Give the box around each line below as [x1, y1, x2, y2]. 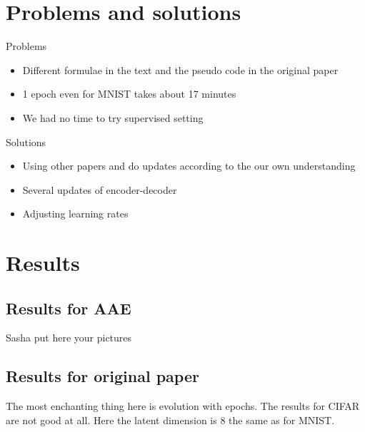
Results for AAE [6, 297, 131, 319]
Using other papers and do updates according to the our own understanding [22, 158, 356, 173]
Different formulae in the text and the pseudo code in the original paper [22, 62, 339, 77]
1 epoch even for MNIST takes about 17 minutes [22, 86, 236, 101]
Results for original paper [6, 365, 199, 387]
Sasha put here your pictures [6, 330, 132, 345]
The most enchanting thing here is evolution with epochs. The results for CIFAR [6, 398, 360, 413]
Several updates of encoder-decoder [22, 182, 177, 197]
